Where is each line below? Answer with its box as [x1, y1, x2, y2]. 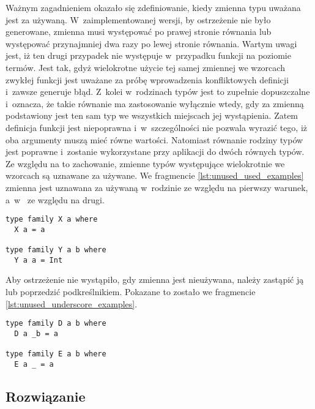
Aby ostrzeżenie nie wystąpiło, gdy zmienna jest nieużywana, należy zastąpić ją [6, 273, 304, 286]
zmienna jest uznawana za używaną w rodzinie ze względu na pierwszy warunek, [6, 181, 308, 193]
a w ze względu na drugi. [6, 193, 105, 206]
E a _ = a [14, 359, 54, 369]
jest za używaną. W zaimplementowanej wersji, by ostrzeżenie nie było [6, 13, 271, 26]
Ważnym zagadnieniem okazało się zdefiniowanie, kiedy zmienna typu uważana [6, 1, 301, 13]
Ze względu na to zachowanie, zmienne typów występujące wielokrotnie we [6, 157, 285, 170]
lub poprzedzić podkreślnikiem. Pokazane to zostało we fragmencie [6, 285, 256, 298]
